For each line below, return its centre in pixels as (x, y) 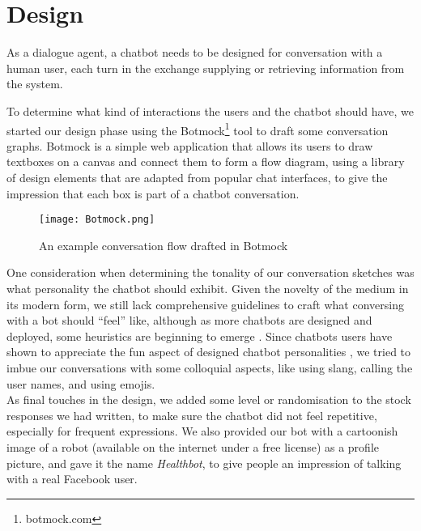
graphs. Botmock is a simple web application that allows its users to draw (190, 145)
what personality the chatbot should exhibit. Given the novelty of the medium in (208, 288)
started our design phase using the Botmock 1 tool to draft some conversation (198, 129)
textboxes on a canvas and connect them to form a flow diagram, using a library (206, 161)
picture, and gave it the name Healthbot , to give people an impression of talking (204, 463)
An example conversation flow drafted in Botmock (164, 245)
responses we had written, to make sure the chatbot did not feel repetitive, (192, 415)
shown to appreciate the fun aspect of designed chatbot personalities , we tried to (209, 352)
